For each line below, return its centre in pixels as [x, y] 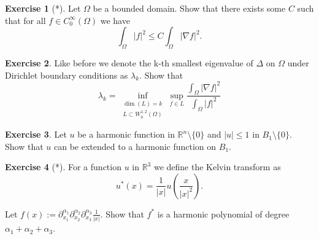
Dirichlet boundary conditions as [67, 75]
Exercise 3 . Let [36, 134]
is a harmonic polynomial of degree [223, 214]
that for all [25, 20]
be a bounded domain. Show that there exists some [189, 8]
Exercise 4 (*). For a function [63, 167]
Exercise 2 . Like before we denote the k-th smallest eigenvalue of [129, 62]
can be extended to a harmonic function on [135, 146]
